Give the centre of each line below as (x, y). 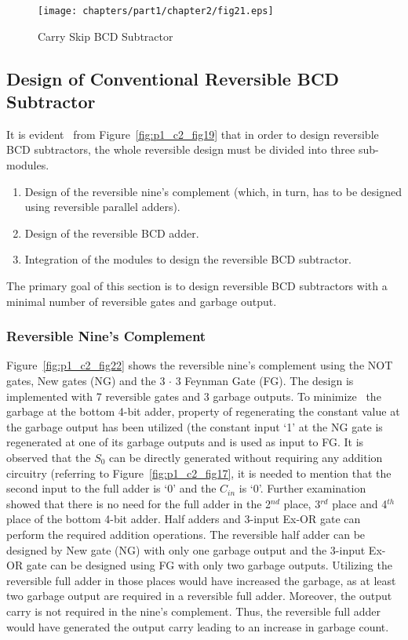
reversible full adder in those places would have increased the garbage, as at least (201, 580)
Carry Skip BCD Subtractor (106, 36)
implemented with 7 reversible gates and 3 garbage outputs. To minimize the (194, 396)
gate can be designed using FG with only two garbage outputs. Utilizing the (209, 565)
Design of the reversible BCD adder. (112, 233)
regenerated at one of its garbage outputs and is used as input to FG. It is (185, 442)
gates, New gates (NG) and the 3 (86, 380)
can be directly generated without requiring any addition (246, 457)
